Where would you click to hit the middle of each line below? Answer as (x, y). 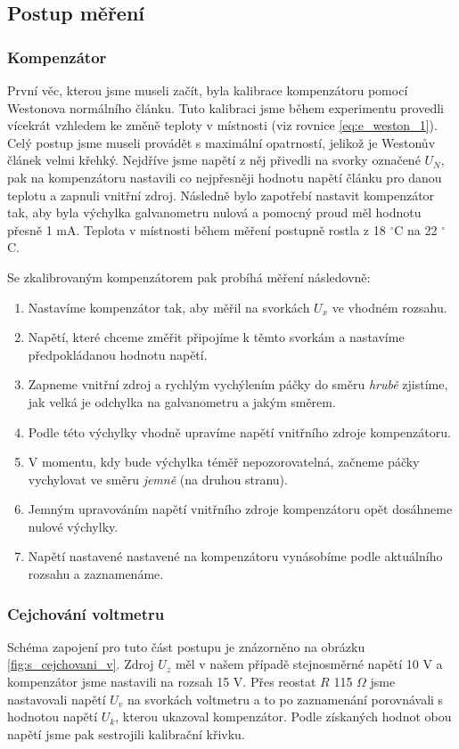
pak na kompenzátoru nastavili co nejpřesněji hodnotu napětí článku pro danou (225, 177)
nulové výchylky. (73, 526)
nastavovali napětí (57, 699)
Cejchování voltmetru (86, 613)
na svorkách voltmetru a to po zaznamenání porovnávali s (285, 699)
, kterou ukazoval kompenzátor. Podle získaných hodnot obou (283, 716)
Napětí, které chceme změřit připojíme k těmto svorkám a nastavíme (216, 337)
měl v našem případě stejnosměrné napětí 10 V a (309, 664)
